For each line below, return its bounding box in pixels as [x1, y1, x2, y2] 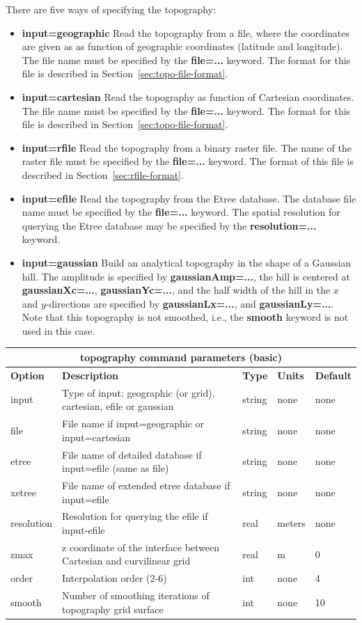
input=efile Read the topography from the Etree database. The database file [22, 191, 356, 205]
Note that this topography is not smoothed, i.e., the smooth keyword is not [22, 310, 349, 324]
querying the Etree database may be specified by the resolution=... [22, 218, 317, 232]
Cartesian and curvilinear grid [62, 553, 191, 568]
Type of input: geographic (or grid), [62, 385, 215, 399]
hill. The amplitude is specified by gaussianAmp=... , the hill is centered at [22, 269, 350, 283]
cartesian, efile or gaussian [62, 399, 174, 413]
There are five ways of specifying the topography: [6, 2, 217, 16]
